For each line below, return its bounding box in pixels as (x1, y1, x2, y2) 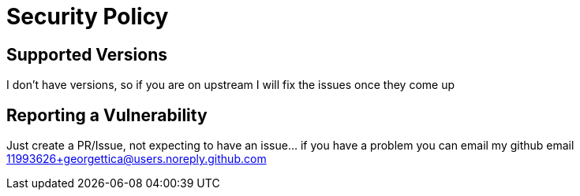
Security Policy (6, 3, 169, 30)
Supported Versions (6, 44, 167, 65)
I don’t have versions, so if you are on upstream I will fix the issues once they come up (6, 78, 455, 92)
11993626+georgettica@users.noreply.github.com (6, 152, 267, 166)
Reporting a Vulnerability (6, 105, 208, 125)
